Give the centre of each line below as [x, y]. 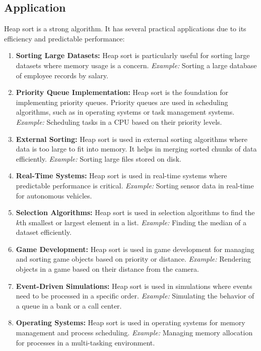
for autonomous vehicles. [54, 195]
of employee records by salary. [62, 75]
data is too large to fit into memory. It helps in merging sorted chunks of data [136, 149]
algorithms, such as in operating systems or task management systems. [125, 112]
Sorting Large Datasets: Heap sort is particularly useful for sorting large [133, 55]
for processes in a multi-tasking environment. [85, 342]
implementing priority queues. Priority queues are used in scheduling [122, 102]
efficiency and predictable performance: [64, 38]
